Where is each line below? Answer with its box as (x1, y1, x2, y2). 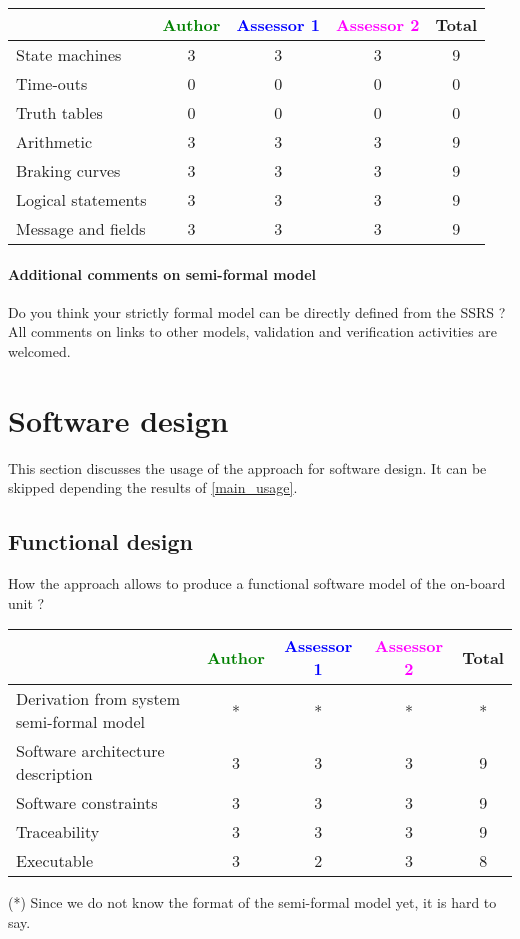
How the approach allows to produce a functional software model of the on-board (8, 573, 506, 594)
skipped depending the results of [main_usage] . (8, 477, 298, 498)
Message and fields (16, 217, 146, 240)
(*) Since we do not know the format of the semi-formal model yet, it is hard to (8, 892, 497, 913)
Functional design (8, 526, 194, 557)
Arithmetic (16, 130, 93, 153)
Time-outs (16, 72, 88, 95)
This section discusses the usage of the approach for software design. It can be (8, 457, 487, 478)
